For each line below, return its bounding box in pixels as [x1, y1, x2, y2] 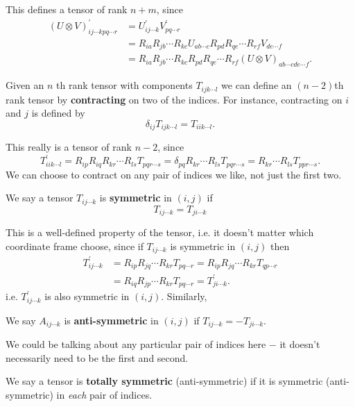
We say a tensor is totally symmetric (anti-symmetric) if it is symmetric [6, 374, 323, 388]
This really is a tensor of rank [6, 140, 132, 154]
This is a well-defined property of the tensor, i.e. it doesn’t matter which [6, 225, 314, 240]
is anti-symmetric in [64, 313, 159, 327]
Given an [6, 78, 44, 92]
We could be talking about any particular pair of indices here [6, 337, 266, 351]
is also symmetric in [44, 289, 130, 304]
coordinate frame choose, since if [6, 238, 144, 253]
